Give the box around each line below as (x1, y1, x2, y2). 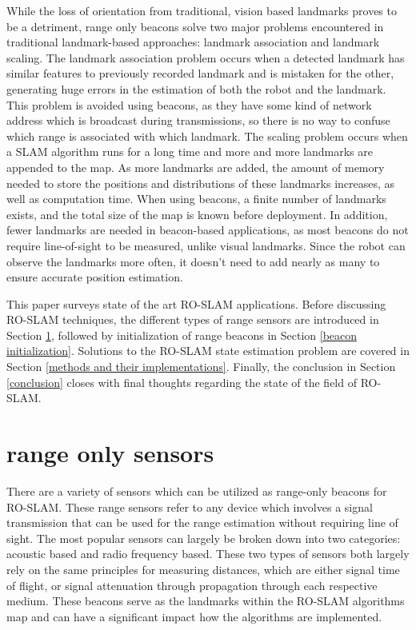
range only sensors (6, 437, 214, 469)
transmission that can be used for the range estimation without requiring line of (6, 514, 398, 531)
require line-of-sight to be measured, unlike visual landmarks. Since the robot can (6, 237, 406, 253)
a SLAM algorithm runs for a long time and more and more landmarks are (6, 143, 373, 160)
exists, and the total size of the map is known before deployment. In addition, (6, 205, 388, 222)
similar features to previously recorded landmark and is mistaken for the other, (6, 65, 394, 82)
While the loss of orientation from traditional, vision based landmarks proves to (6, 2, 397, 18)
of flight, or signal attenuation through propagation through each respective (6, 576, 378, 593)
